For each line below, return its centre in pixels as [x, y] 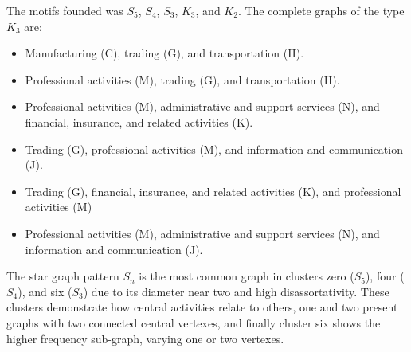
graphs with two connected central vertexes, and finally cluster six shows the [194, 322]
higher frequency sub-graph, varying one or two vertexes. [145, 338]
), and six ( [45, 291]
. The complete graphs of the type [321, 10]
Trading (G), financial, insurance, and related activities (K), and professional [213, 191]
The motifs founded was [65, 10]
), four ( [385, 276]
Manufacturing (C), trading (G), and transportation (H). [164, 53]
